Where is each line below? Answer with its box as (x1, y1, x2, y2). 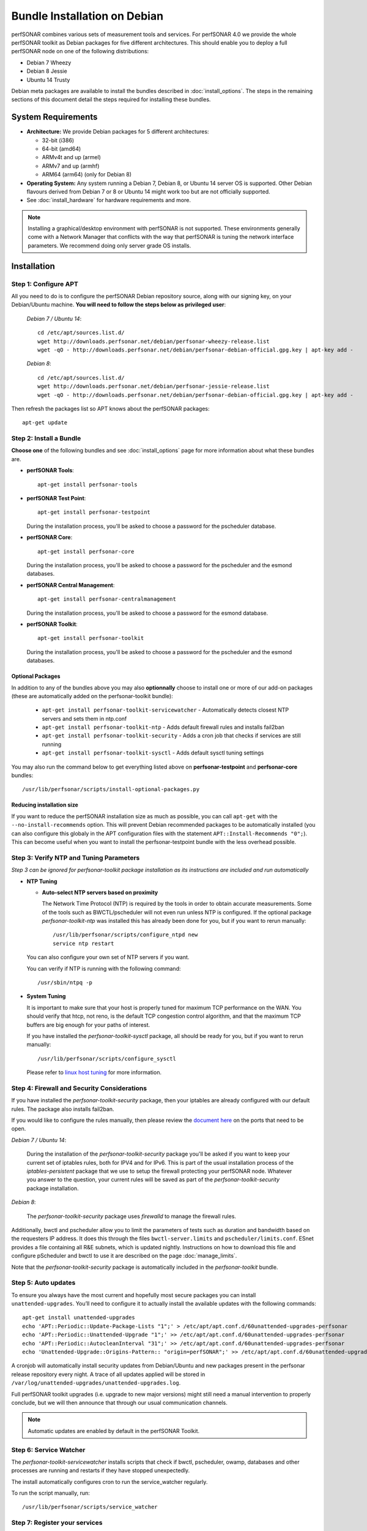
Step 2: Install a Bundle (11, 434, 81, 443)
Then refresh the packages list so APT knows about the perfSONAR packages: (11, 405, 210, 412)
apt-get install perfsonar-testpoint (37, 509, 151, 516)
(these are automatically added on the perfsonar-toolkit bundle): (11, 692, 174, 699)
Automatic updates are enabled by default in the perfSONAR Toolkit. (28, 1427, 200, 1434)
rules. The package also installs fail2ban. (11, 1105, 114, 1113)
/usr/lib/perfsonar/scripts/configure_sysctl (37, 1055, 177, 1062)
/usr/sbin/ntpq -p (37, 979, 93, 986)
